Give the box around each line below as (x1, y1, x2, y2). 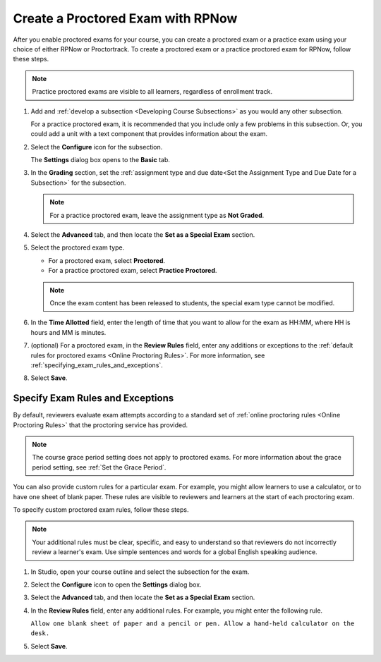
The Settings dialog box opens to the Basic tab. (30, 156, 171, 164)
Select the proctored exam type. (30, 243, 125, 252)
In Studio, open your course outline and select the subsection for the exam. (30, 568, 250, 576)
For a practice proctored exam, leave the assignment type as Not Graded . (49, 211, 265, 219)
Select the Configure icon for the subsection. (30, 142, 163, 151)
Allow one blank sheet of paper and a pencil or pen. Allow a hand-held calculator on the (30, 620, 355, 627)
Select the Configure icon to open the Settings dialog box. (30, 580, 202, 589)
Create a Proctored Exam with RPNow (13, 11, 238, 26)
